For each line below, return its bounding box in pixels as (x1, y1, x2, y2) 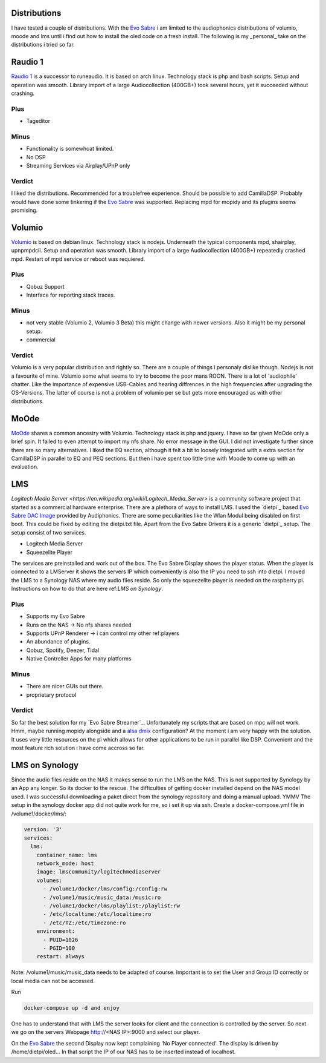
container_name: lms (36, 851, 98, 858)
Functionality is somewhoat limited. (26, 145, 114, 153)
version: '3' (24, 826, 63, 833)
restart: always (36, 953, 85, 960)
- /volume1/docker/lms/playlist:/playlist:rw (43, 903, 181, 909)
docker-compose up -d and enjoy (24, 1005, 120, 1012)
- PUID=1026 (43, 936, 78, 943)
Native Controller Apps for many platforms (26, 655, 132, 662)
